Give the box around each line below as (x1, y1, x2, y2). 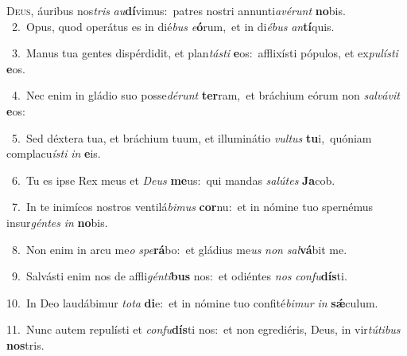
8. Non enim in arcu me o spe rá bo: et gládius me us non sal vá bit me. (11, 241, 347, 257)
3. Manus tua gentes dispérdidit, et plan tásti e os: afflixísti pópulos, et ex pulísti (11, 45, 398, 61)
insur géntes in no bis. (6, 213, 108, 230)
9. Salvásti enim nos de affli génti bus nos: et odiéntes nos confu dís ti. (11, 268, 347, 284)
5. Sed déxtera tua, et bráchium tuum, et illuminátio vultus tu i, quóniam (11, 129, 372, 146)
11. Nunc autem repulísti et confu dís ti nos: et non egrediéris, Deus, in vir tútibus (6, 321, 401, 338)
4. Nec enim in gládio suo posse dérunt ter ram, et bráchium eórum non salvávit (11, 87, 400, 104)
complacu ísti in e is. (6, 145, 101, 162)
